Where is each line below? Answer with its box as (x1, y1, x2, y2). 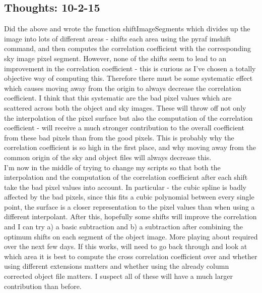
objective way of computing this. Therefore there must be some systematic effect (4, 73, 253, 83)
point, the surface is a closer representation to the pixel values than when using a (4, 201, 255, 212)
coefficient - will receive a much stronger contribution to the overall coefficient (4, 122, 244, 133)
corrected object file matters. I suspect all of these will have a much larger (4, 271, 233, 281)
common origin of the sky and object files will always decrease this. (4, 152, 212, 162)
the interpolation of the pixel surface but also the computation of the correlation (4, 112, 253, 123)
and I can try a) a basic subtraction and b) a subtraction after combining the (4, 221, 243, 232)
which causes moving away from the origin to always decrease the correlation (4, 82, 241, 93)
